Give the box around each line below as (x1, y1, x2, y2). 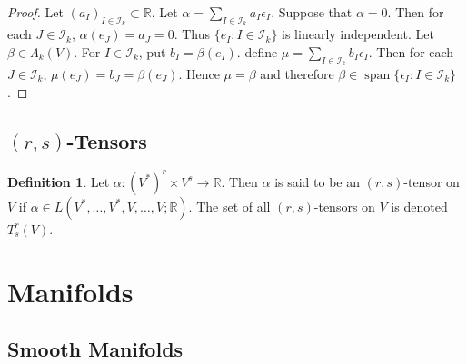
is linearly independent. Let (282, 25, 434, 44)
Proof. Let (7, 3, 64, 21)
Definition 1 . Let (7, 172, 110, 191)
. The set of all (188, 196, 271, 215)
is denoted (391, 196, 448, 215)
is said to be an (274, 172, 361, 191)
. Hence (178, 64, 220, 83)
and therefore (260, 64, 334, 83)
